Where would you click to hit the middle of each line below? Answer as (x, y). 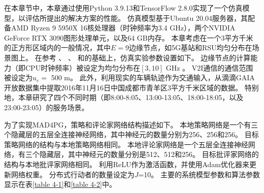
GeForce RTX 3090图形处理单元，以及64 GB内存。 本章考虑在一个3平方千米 (129, 37)
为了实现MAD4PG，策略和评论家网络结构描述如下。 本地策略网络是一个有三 (131, 124)
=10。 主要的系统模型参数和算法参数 (199, 174)
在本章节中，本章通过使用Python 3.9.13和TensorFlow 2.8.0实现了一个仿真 (123, 8)
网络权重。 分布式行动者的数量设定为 (73, 174)
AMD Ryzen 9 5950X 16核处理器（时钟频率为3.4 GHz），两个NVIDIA (123, 28)
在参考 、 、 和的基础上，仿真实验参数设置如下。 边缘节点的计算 (143, 57)
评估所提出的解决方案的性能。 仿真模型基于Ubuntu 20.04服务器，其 (136, 18)
